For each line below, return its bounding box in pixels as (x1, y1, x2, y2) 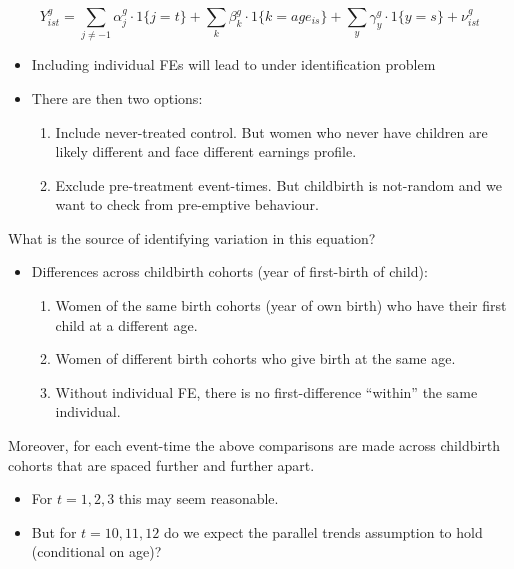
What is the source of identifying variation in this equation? (8, 227, 376, 248)
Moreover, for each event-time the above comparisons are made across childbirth (8, 435, 501, 456)
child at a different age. (55, 314, 198, 335)
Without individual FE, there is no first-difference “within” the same (55, 381, 478, 402)
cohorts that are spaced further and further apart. (8, 454, 315, 475)
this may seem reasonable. (118, 488, 279, 509)
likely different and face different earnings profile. (55, 141, 357, 162)
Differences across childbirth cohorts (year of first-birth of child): (31, 261, 428, 282)
